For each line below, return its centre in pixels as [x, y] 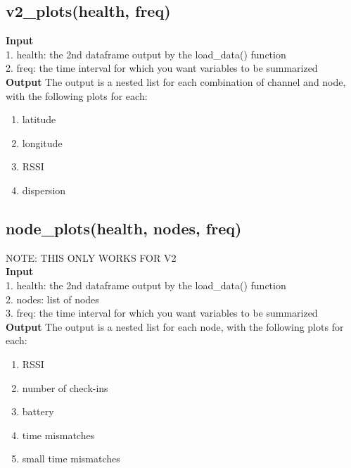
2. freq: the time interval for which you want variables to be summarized [162, 68]
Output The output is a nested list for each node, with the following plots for [175, 326]
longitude [42, 143]
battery [38, 411]
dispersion [44, 190]
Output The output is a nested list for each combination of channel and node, [176, 81]
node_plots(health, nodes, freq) [124, 228]
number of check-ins [65, 387]
